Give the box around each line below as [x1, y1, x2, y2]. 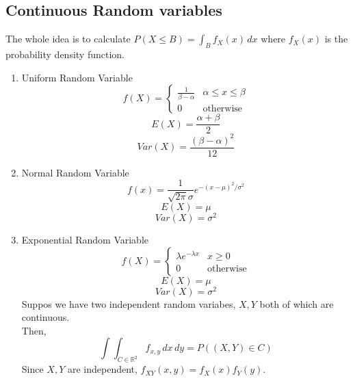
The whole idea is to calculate [5, 31, 131, 46]
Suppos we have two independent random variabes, [21, 296, 236, 311]
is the [324, 31, 348, 46]
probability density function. [5, 47, 125, 61]
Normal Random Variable [21, 165, 129, 179]
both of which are [259, 296, 334, 311]
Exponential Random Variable [21, 232, 148, 246]
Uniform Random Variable [21, 70, 133, 84]
